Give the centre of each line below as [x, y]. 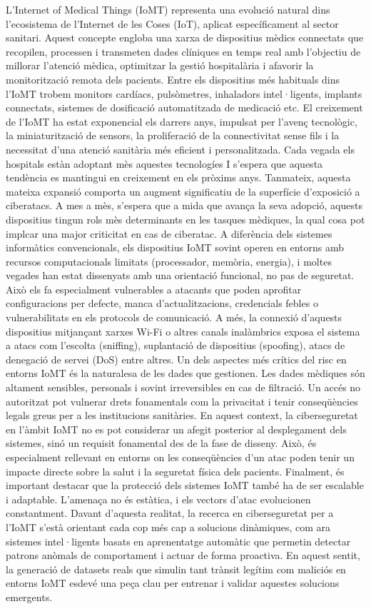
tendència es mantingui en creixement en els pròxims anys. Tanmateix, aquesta [178, 177]
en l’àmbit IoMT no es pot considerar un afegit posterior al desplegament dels [176, 429]
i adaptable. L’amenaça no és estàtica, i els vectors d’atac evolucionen [158, 499]
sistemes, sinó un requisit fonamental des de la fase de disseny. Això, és [161, 443]
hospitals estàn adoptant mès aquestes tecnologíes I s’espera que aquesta [164, 163]
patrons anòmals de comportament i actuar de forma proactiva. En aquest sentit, [183, 555]
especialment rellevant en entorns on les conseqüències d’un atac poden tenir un [180, 457]
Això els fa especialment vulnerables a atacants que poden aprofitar [154, 289]
